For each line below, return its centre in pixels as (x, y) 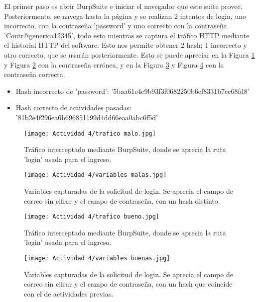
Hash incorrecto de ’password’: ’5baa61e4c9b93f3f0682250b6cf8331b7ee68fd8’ (132, 91)
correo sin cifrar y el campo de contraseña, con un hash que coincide (128, 284)
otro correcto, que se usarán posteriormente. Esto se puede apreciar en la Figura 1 (129, 54)
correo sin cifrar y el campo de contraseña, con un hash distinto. (122, 200)
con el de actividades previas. (69, 293)
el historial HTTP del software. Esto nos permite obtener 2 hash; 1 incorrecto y (126, 45)
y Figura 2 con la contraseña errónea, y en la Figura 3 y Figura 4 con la (114, 64)
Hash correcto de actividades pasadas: (73, 108)
